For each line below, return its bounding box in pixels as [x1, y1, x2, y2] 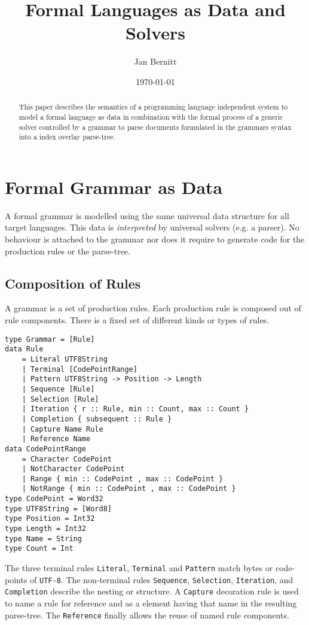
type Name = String [5, 534, 82, 543]
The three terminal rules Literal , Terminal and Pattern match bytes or [5, 562, 273, 574]
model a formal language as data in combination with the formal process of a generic [19, 111, 283, 122]
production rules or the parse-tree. [5, 244, 130, 257]
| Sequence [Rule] [22, 384, 95, 393]
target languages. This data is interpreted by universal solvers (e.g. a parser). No [5, 221, 299, 233]
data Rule [5, 345, 44, 354]
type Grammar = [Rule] [5, 335, 95, 344]
